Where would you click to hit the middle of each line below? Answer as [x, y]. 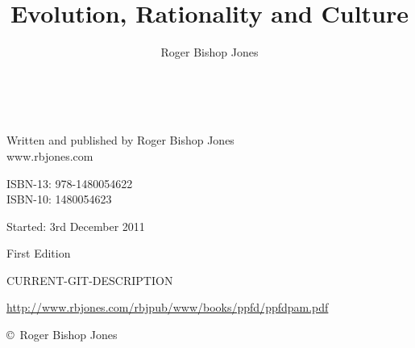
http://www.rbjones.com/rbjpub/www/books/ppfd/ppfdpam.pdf [168, 307]
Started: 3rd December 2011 [76, 226]
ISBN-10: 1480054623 [59, 199]
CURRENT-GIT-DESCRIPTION [90, 280]
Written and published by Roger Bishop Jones [120, 140]
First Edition [39, 253]
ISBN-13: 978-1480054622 [70, 183]
